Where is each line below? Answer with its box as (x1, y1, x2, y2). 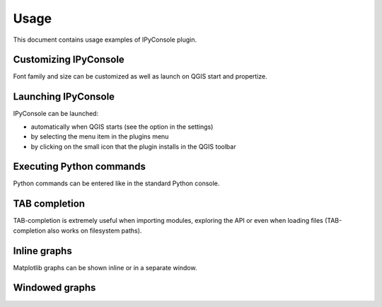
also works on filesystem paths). (47, 226, 142, 235)
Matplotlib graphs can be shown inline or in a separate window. (13, 263, 197, 272)
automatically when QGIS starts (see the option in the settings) (30, 122, 214, 131)
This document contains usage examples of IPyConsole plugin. (13, 35, 197, 44)
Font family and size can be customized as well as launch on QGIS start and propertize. (13, 72, 268, 81)
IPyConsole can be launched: (13, 110, 99, 118)
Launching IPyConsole (13, 91, 115, 103)
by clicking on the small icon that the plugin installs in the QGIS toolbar (30, 142, 236, 151)
